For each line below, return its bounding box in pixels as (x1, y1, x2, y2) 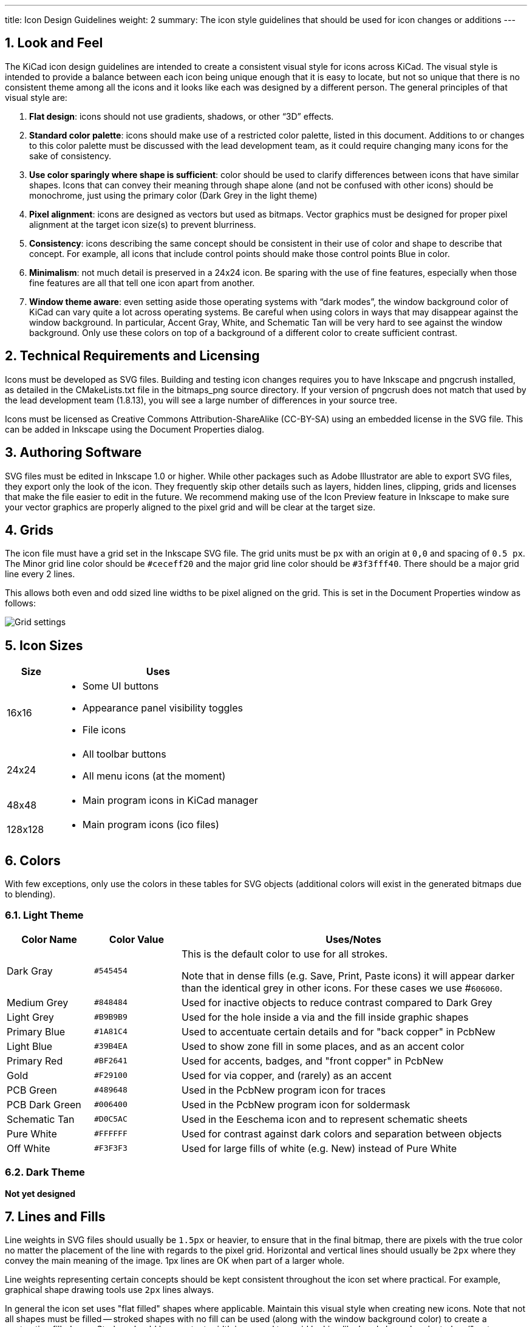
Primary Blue (7, 1025, 66, 1038)
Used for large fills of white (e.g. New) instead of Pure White (181, 1142, 457, 1154)
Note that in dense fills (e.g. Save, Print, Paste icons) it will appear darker (181, 969, 515, 982)
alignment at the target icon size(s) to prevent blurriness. (29, 219, 256, 230)
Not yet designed (5, 1188, 76, 1199)
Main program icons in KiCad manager (82, 794, 258, 807)
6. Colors (5, 852, 61, 868)
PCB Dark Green (7, 1098, 81, 1111)
